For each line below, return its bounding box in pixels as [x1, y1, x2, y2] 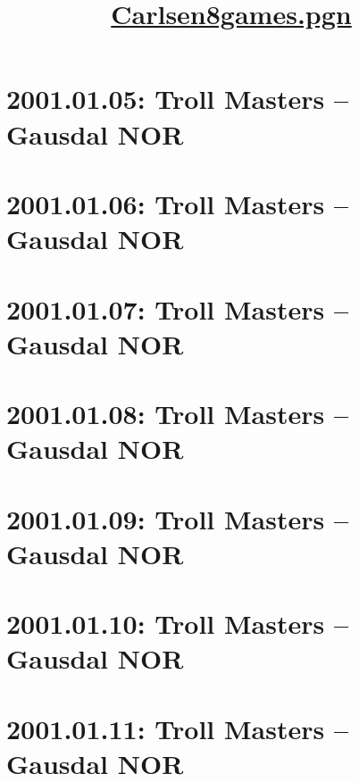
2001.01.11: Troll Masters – [6, 710, 349, 746]
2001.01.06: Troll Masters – [6, 185, 349, 221]
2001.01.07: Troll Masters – [6, 290, 349, 327]
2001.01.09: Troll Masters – [6, 500, 349, 537]
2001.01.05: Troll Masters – [6, 80, 349, 117]
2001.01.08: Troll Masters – [6, 395, 349, 432]
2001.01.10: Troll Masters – [6, 605, 349, 642]
